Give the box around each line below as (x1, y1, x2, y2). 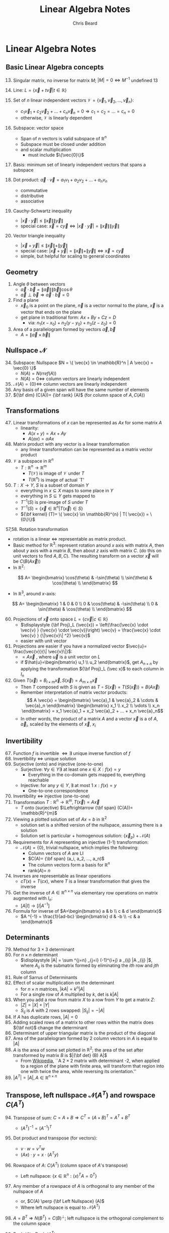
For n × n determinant (13, 952, 58, 958)
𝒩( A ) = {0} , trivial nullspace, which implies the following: (20, 844, 139, 850)
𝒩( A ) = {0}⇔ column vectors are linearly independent (13, 381, 127, 387)
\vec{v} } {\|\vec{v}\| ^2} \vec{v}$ (20, 632, 91, 638)
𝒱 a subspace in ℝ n (13, 457, 54, 464)
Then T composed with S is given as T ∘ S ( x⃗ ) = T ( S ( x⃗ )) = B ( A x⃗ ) (20, 684, 160, 690)
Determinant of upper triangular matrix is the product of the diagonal (13, 1030, 155, 1036)
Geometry (6, 268, 38, 276)
